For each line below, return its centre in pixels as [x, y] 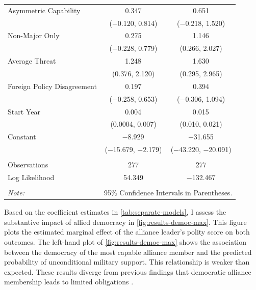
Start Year [24, 111]
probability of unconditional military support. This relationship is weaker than [127, 262]
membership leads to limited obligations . [69, 282]
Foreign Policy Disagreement [52, 86]
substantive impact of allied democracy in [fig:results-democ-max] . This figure [125, 222]
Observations [28, 165]
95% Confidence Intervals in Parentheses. [168, 193]
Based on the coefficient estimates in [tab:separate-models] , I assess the [115, 212]
